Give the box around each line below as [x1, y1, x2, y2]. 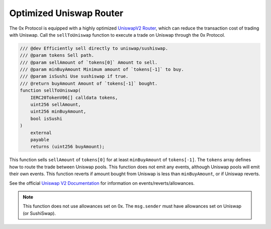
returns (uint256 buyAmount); [30, 144, 105, 150]
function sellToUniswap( [20, 88, 81, 93]
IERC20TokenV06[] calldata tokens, [30, 94, 118, 100]
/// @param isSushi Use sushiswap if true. [20, 73, 129, 79]
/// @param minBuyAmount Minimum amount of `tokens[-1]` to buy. [20, 67, 184, 72]
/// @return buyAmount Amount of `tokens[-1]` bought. [20, 80, 158, 86]
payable [30, 137, 50, 143]
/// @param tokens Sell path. [20, 53, 94, 58]
